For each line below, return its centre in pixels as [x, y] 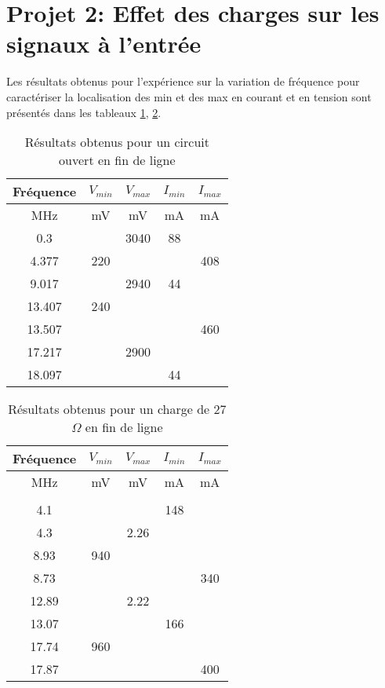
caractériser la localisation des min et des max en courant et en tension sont [189, 96]
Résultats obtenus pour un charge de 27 [117, 409]
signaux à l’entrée [104, 44]
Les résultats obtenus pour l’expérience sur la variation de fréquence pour [183, 81]
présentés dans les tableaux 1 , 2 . [84, 112]
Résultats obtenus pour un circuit [117, 142]
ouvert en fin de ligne [117, 160]
